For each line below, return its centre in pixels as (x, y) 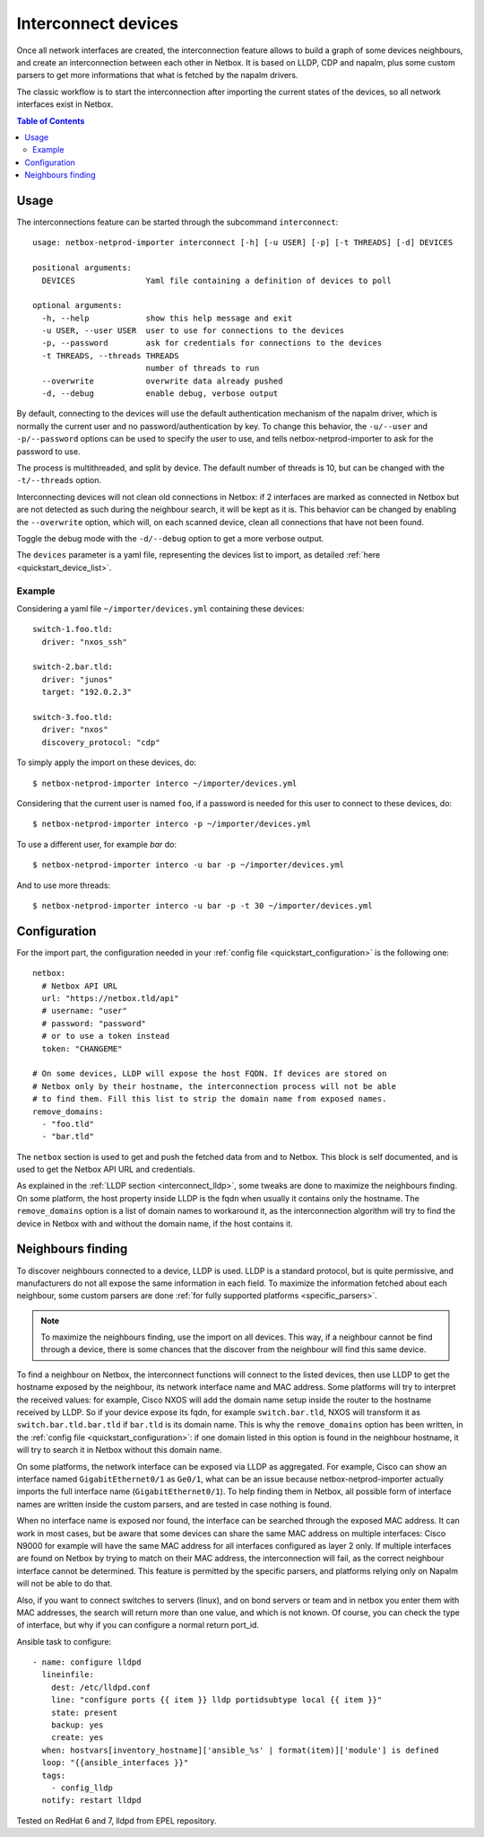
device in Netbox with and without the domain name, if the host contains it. (155, 1223)
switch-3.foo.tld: (73, 717)
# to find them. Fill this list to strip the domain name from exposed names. (210, 1099)
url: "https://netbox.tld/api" (110, 998)
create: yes (77, 1738)
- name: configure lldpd (87, 1662)
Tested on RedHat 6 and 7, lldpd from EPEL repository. (117, 1820)
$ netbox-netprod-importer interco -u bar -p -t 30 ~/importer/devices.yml (203, 905)
